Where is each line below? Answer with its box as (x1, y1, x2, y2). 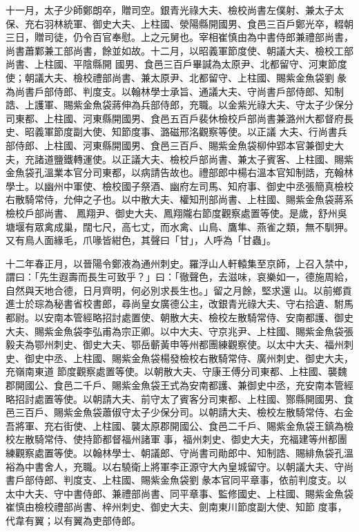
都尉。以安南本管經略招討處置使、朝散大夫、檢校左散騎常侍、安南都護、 (6, 310, 334, 325)
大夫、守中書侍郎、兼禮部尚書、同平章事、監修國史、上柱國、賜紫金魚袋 (24, 486, 353, 500)
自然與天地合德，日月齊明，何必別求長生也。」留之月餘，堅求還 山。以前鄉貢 (6, 283, 352, 297)
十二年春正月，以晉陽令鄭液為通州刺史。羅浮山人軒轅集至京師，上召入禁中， (6, 256, 353, 270)
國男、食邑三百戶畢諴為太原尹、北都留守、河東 (115, 57, 328, 71)
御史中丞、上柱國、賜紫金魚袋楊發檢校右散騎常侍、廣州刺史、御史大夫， (24, 350, 353, 365)
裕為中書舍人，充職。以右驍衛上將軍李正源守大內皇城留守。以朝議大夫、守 (6, 459, 344, 473)
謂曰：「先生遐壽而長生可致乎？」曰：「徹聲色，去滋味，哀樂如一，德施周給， (6, 269, 353, 284)
